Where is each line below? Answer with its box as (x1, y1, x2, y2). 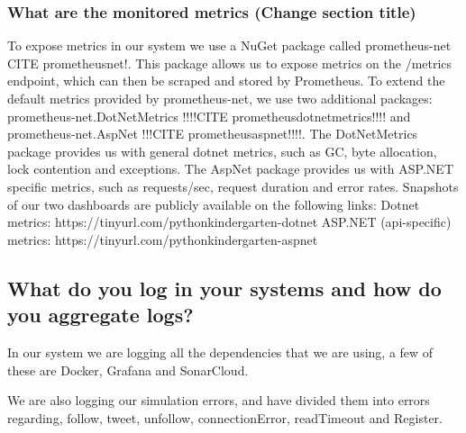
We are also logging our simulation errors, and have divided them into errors (7, 391, 430, 410)
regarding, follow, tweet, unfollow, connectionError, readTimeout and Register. (7, 408, 443, 427)
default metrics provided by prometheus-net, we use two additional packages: (7, 89, 433, 107)
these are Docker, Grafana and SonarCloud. (7, 360, 249, 379)
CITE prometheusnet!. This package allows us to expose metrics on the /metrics (7, 53, 452, 72)
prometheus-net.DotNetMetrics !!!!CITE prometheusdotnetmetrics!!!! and (7, 106, 411, 125)
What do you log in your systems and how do (7, 274, 442, 302)
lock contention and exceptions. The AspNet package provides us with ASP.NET (7, 159, 454, 178)
